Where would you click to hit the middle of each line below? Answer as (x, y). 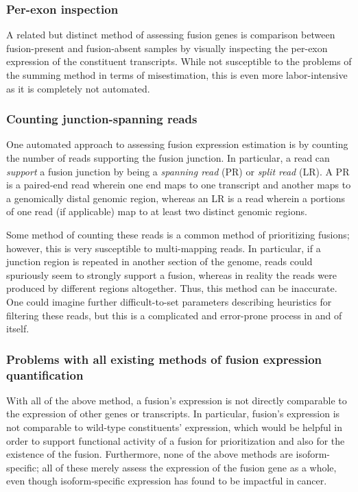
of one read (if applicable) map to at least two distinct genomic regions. (157, 211)
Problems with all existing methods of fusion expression (164, 359)
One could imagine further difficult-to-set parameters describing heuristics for (169, 301)
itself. (18, 329)
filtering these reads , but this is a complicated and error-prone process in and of (174, 315)
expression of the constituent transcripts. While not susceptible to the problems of (179, 61)
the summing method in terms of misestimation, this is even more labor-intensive (177, 75)
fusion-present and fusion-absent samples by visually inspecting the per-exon (167, 48)
